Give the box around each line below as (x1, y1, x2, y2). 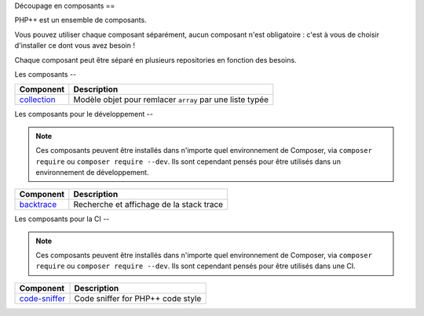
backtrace (19, 199, 57, 210)
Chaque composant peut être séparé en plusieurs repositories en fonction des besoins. (14, 55, 298, 64)
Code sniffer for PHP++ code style (74, 292, 202, 303)
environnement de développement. (35, 167, 149, 176)
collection (19, 94, 56, 105)
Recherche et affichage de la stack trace (73, 199, 224, 210)
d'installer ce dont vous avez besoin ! (14, 41, 135, 50)
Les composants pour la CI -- (14, 214, 110, 223)
